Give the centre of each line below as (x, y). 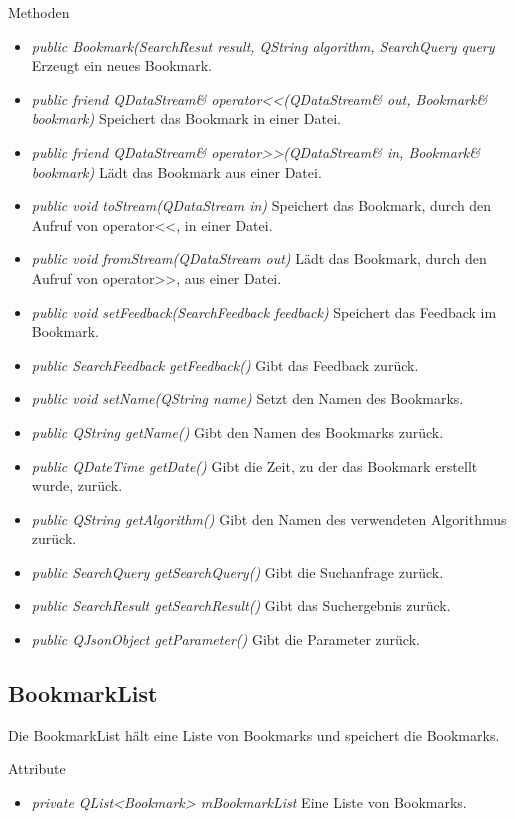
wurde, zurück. (77, 485)
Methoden (39, 12)
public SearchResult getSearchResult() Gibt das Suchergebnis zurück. (241, 605)
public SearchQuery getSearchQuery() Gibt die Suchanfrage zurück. (237, 571)
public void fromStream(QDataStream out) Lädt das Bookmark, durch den (259, 258)
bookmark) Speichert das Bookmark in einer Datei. (186, 118)
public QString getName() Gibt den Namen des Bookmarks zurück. (237, 431)
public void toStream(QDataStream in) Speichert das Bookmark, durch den (261, 205)
